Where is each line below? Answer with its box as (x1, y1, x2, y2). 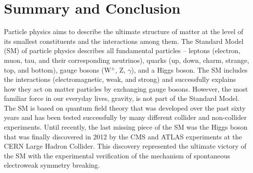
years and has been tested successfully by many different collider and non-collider (4, 112, 247, 122)
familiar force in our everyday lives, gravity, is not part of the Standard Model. (4, 93, 240, 103)
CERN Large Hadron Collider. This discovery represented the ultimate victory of (4, 141, 247, 151)
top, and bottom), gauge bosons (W (4, 64, 111, 75)
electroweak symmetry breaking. (4, 160, 100, 170)
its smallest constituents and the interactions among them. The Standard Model (4, 36, 244, 46)
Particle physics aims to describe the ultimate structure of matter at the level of (4, 26, 243, 37)
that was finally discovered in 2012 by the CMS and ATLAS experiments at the (4, 131, 242, 141)
